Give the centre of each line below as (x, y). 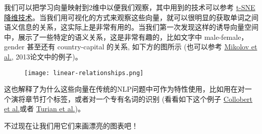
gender (14, 47)
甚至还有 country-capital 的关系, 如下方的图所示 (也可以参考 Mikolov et (142, 47)
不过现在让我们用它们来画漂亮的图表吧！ (71, 125)
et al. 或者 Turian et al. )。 (44, 109)
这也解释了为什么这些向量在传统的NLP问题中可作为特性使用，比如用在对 (124, 89)
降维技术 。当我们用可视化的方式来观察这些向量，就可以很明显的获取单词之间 (131, 17)
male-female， (226, 37)
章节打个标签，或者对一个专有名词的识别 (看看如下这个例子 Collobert (139, 98)
